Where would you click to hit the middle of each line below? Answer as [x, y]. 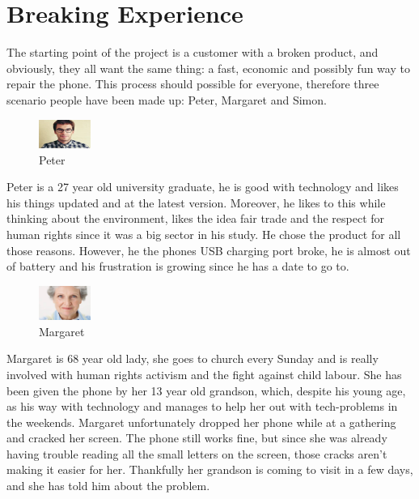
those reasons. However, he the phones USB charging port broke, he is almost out [209, 250]
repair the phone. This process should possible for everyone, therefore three [193, 84]
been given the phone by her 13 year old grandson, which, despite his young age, [206, 390]
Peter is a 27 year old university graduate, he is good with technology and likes [203, 187]
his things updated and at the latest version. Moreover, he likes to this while [196, 202]
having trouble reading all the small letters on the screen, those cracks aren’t [197, 453]
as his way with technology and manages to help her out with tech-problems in [202, 406]
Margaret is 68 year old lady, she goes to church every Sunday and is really [193, 358]
